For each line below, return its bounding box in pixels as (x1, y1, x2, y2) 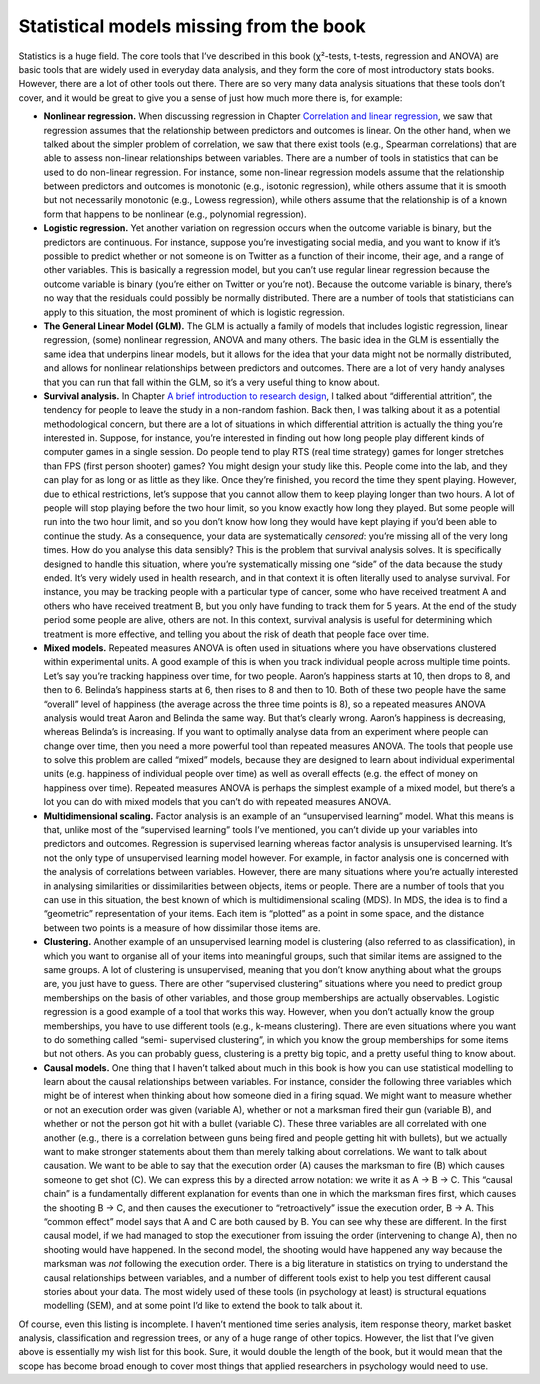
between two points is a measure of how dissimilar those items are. (43, 921, 321, 934)
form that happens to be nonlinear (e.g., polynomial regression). (43, 208, 307, 220)
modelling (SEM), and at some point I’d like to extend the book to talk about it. (43, 1300, 363, 1312)
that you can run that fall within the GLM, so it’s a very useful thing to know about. (43, 376, 380, 388)
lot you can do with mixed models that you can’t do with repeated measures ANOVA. (43, 796, 392, 808)
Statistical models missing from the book (18, 15, 366, 37)
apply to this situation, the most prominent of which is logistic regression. (43, 306, 345, 318)
